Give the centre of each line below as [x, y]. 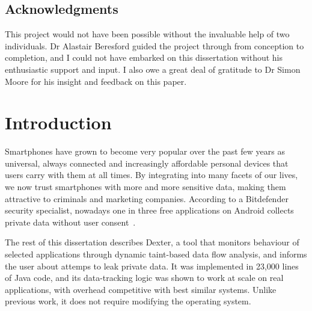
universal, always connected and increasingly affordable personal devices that [147, 163]
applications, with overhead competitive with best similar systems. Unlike [141, 289]
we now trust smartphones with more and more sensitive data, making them [145, 187]
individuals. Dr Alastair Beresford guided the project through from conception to [154, 45]
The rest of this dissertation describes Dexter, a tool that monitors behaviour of [152, 242]
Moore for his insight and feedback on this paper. [96, 81]
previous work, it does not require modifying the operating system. [128, 301]
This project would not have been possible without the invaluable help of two [147, 34]
